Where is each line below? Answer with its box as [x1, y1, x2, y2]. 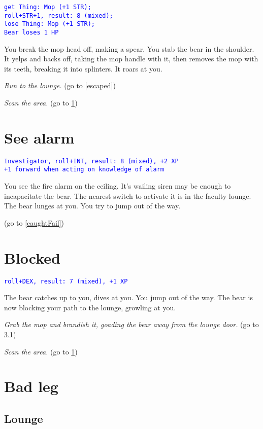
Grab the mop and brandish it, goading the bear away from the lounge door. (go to [4, 319, 259, 330]
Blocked [4, 247, 60, 268]
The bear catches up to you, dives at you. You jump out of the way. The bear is [4, 292, 253, 303]
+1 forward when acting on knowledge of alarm [4, 166, 164, 173]
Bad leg [4, 376, 58, 397]
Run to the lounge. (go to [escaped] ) [4, 80, 116, 91]
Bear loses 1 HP [4, 28, 59, 36]
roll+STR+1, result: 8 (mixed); [4, 12, 113, 19]
